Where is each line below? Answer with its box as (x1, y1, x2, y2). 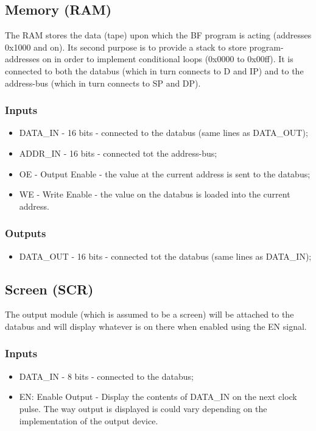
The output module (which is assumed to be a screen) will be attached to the (5, 308, 294, 321)
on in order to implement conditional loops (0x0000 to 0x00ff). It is (42, 52, 293, 65)
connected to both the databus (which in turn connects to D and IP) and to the (5, 64, 304, 77)
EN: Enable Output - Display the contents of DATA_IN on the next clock (19, 390, 297, 403)
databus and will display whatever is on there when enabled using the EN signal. (5, 319, 307, 332)
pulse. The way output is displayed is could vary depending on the (19, 402, 267, 415)
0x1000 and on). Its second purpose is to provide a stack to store (5, 40, 247, 53)
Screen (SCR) (5, 279, 94, 298)
